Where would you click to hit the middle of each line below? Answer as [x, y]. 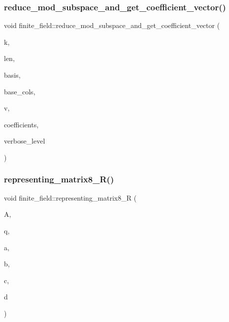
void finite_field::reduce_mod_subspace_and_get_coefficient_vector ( [112, 25]
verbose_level [25, 141]
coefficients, [21, 124]
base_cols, [20, 91]
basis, [12, 75]
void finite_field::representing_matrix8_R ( [70, 197]
